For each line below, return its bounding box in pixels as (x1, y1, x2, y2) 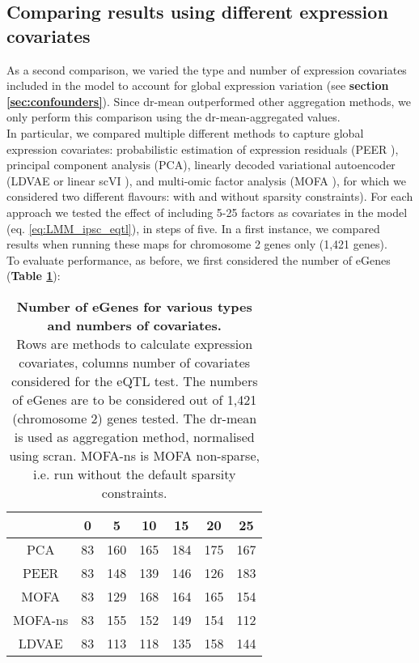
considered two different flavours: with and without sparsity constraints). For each (6, 188, 413, 205)
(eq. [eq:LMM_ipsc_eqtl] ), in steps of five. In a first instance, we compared (6, 219, 380, 236)
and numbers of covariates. (47, 315, 222, 334)
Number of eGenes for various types (16, 296, 252, 316)
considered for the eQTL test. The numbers (11, 371, 258, 390)
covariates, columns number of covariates (19, 352, 251, 372)
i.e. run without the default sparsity (32, 464, 236, 483)
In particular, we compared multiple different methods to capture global (6, 124, 364, 141)
